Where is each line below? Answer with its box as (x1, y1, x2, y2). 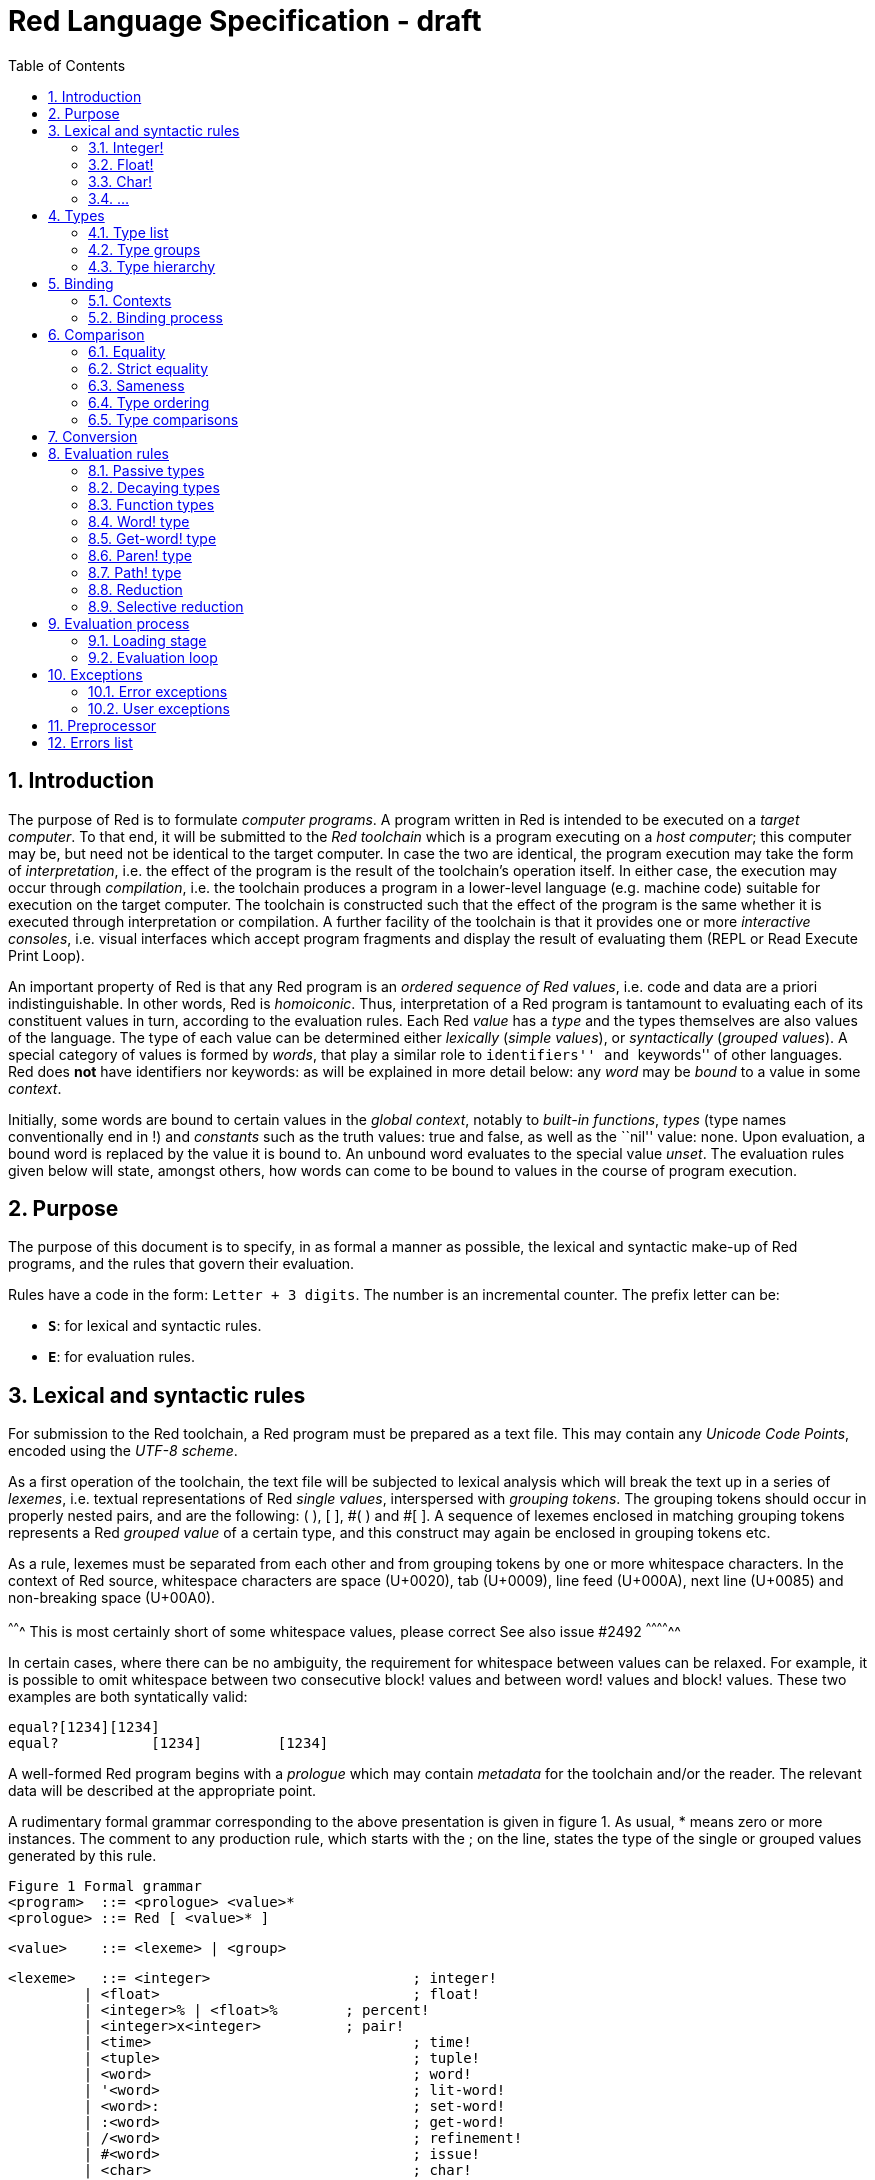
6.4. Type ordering (88, 393, 210, 411)
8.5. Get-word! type (88, 529, 217, 547)
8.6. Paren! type (88, 546, 192, 564)
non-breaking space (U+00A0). (8, 1589, 216, 1607)
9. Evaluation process (48, 614, 190, 632)
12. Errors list (48, 733, 133, 751)
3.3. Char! (88, 172, 152, 190)
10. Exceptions (48, 665, 143, 683)
